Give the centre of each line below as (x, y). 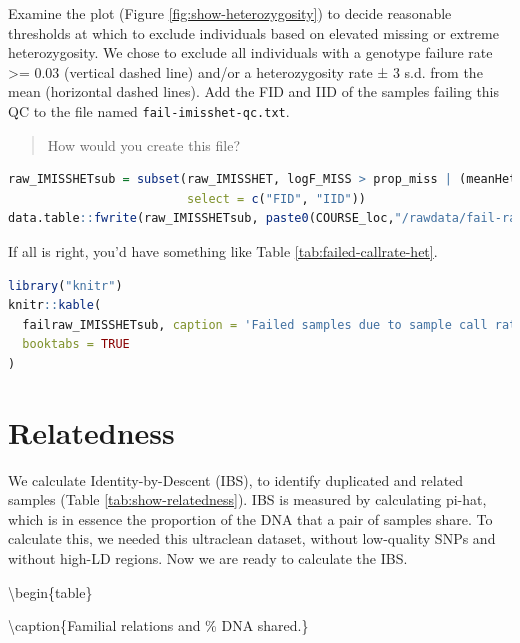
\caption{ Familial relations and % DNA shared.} (158, 625)
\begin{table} (50, 591)
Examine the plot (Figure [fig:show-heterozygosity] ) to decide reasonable (230, 13)
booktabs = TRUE (76, 344)
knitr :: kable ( (55, 305)
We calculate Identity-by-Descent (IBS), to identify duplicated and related (236, 479)
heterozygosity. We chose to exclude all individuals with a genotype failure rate (250, 52)
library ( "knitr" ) (65, 285)
